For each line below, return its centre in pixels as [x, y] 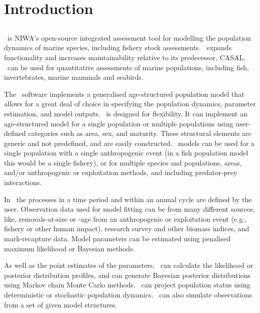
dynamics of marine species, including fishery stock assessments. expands [118, 47]
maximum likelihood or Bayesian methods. [70, 248]
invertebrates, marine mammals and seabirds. [74, 77]
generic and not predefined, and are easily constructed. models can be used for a [129, 143]
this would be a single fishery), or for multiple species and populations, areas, [123, 162]
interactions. [23, 182]
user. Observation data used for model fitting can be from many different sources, [129, 209]
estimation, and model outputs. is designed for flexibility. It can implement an [126, 113]
